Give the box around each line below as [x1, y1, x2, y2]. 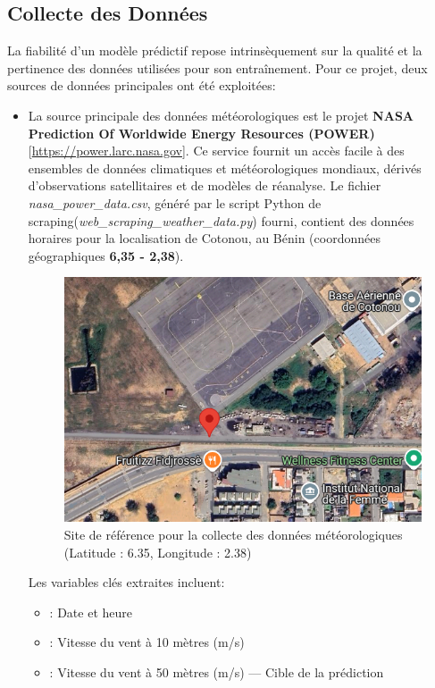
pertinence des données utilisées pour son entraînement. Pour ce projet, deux [7, 58, 428, 77]
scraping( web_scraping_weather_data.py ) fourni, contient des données [28, 211, 414, 230]
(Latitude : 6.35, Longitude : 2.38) [63, 542, 252, 561]
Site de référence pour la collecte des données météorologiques [63, 525, 403, 543]
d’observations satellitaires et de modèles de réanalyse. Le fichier [28, 176, 381, 195]
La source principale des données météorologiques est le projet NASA [28, 105, 414, 124]
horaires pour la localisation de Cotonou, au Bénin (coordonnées [28, 229, 381, 248]
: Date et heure [49, 602, 132, 621]
